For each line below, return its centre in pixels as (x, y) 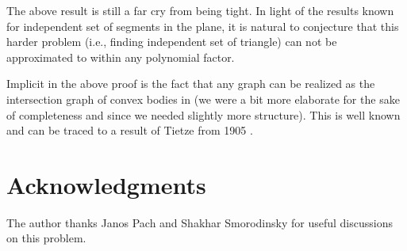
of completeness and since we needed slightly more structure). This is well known (203, 114)
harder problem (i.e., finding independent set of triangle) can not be (172, 42)
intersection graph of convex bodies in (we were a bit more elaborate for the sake (203, 99)
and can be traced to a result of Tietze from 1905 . (130, 130)
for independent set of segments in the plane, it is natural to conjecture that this (203, 26)
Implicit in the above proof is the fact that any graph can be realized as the (191, 84)
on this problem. (46, 238)
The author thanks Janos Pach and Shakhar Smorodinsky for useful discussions (200, 222)
